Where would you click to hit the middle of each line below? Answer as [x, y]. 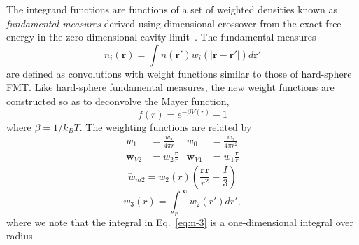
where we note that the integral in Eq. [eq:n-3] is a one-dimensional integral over [180, 222]
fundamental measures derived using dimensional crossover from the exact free [174, 23]
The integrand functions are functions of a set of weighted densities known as [172, 9]
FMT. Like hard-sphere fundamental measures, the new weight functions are [170, 87]
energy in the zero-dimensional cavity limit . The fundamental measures [161, 37]
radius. [21, 236]
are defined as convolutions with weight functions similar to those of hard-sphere [179, 73]
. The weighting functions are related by [166, 126]
